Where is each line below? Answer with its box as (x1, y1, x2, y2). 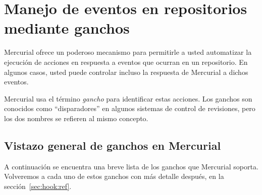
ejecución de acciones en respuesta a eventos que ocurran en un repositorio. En (4, 56, 248, 67)
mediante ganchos (4, 18, 130, 38)
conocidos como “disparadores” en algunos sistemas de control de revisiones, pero (4, 103, 255, 114)
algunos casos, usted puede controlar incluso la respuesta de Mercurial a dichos (4, 66, 248, 77)
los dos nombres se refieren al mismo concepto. (4, 113, 148, 123)
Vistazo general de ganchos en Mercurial (4, 137, 221, 153)
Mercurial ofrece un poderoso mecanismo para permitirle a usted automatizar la (4, 47, 252, 57)
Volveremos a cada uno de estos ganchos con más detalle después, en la (4, 171, 224, 181)
